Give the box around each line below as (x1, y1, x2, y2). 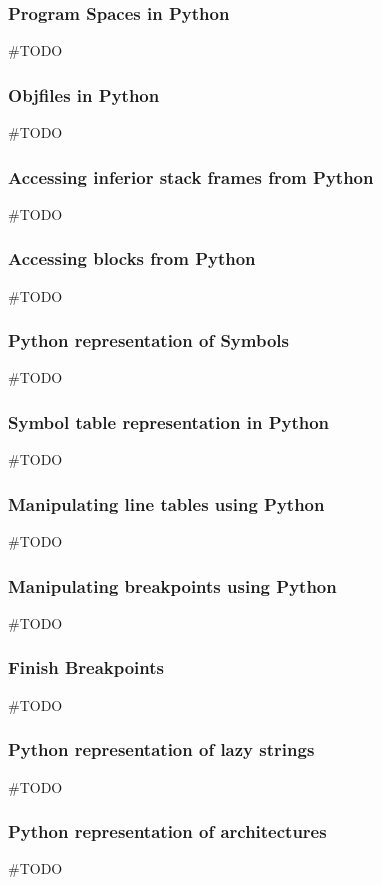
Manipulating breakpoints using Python (8, 573, 337, 598)
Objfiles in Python (8, 82, 160, 107)
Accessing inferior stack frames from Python (8, 164, 374, 189)
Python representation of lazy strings (8, 737, 315, 762)
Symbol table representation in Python (8, 409, 330, 434)
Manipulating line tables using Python (8, 491, 325, 516)
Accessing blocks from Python (8, 246, 256, 271)
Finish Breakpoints (8, 655, 164, 680)
